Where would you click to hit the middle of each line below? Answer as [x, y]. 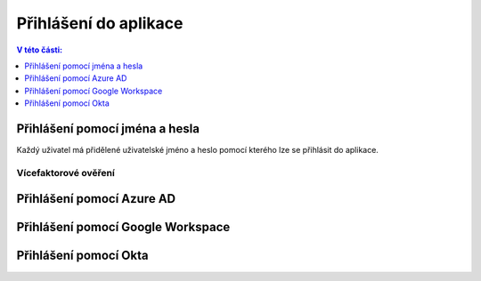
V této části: [39, 50]
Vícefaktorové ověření [65, 173]
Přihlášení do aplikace [100, 23]
